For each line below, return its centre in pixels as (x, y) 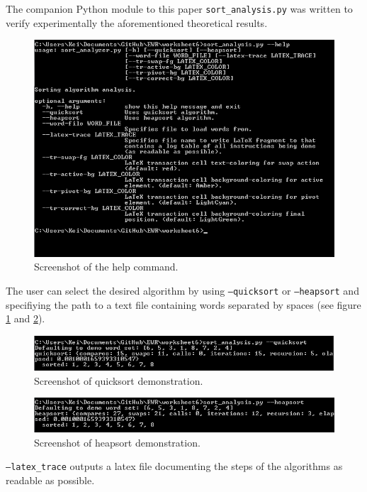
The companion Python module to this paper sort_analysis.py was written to (179, 9)
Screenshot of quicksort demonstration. (119, 380)
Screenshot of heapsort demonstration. (117, 442)
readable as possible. (50, 480)
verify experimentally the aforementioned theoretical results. (137, 22)
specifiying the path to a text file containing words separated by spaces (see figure (183, 304)
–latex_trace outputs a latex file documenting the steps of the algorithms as (174, 466)
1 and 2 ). (26, 318)
